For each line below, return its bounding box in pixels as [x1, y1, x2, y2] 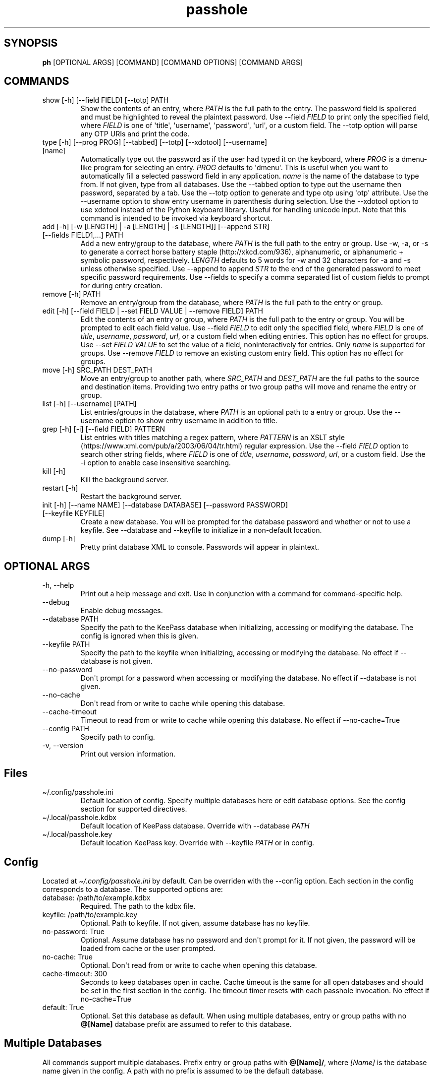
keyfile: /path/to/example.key [42, 910, 138, 919]
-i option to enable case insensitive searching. [80, 458, 231, 467]
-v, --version [42, 741, 84, 750]
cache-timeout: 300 [42, 969, 108, 978]
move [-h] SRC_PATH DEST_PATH [42, 366, 152, 375]
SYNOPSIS [4, 37, 58, 50]
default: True [42, 1003, 84, 1012]
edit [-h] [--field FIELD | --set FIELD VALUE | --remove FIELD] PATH [42, 307, 263, 316]
